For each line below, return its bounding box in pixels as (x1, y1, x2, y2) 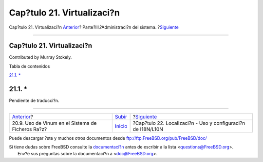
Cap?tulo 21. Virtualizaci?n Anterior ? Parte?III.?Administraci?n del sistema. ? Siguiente (9, 24, 179, 30)
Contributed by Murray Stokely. (9, 54, 72, 60)
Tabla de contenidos (9, 63, 50, 69)
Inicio (114, 123, 128, 130)
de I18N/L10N (132, 126, 163, 132)
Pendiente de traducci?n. (9, 97, 59, 104)
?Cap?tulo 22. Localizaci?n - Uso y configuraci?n (132, 119, 245, 126)
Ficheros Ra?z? (12, 126, 47, 132)
